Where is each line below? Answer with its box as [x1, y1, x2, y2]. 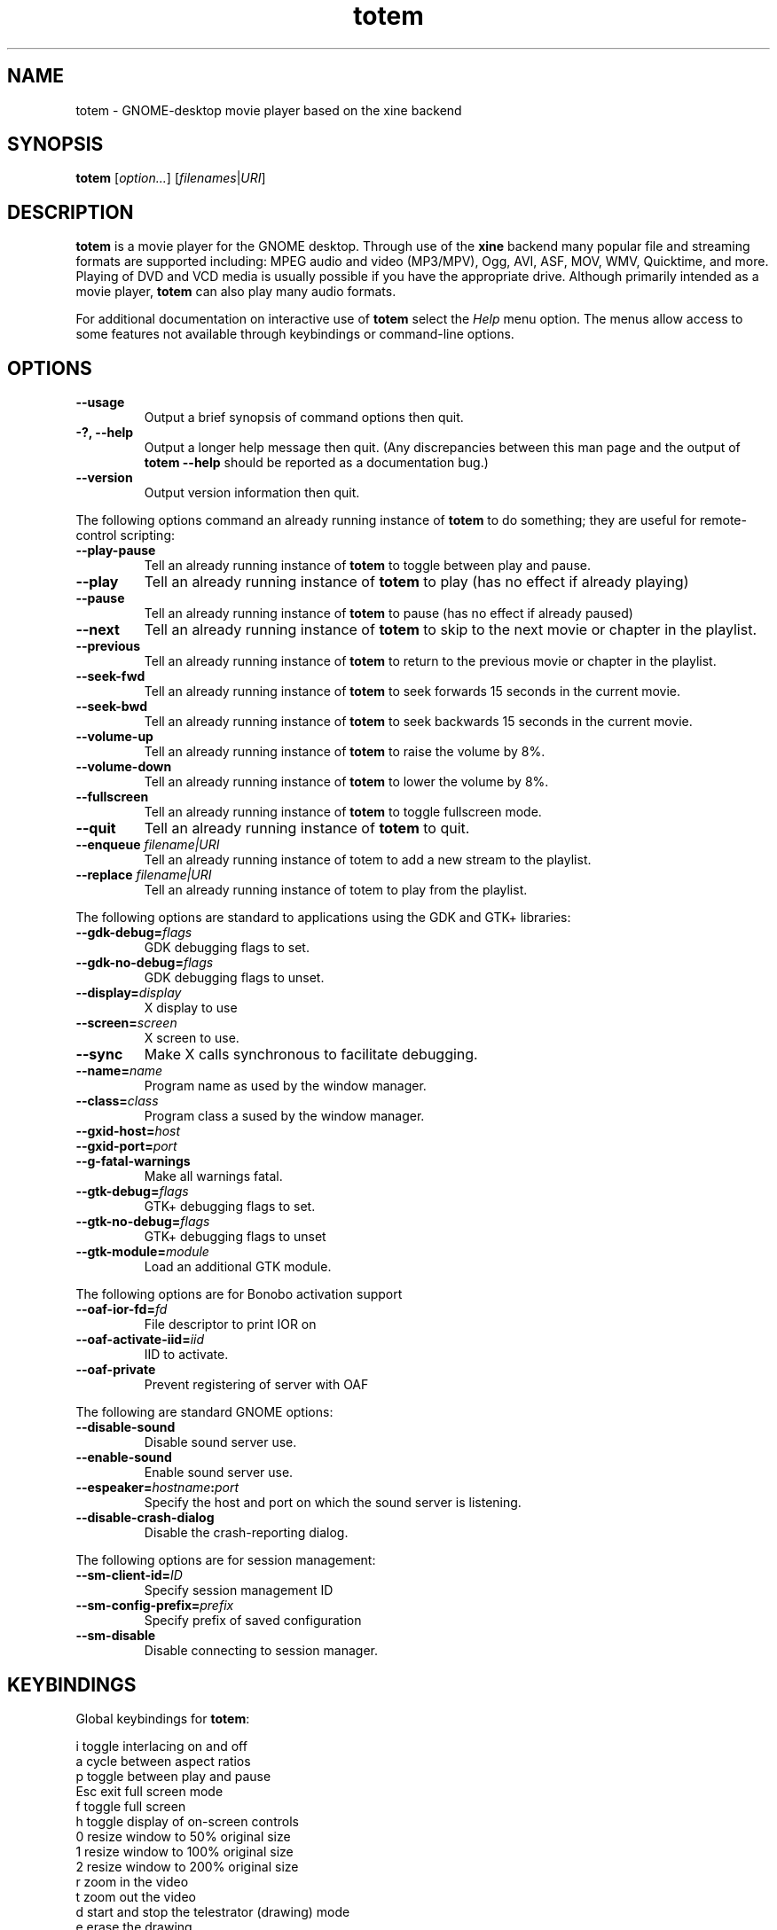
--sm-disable [75, 1628, 156, 1644]
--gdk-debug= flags [75, 925, 192, 941]
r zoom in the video [75, 1873, 189, 1889]
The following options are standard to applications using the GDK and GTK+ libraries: [75, 910, 571, 926]
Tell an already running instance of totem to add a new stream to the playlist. [144, 852, 592, 868]
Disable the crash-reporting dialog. [144, 1525, 349, 1541]
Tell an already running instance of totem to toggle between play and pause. [144, 558, 591, 574]
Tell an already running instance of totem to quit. [144, 819, 470, 838]
